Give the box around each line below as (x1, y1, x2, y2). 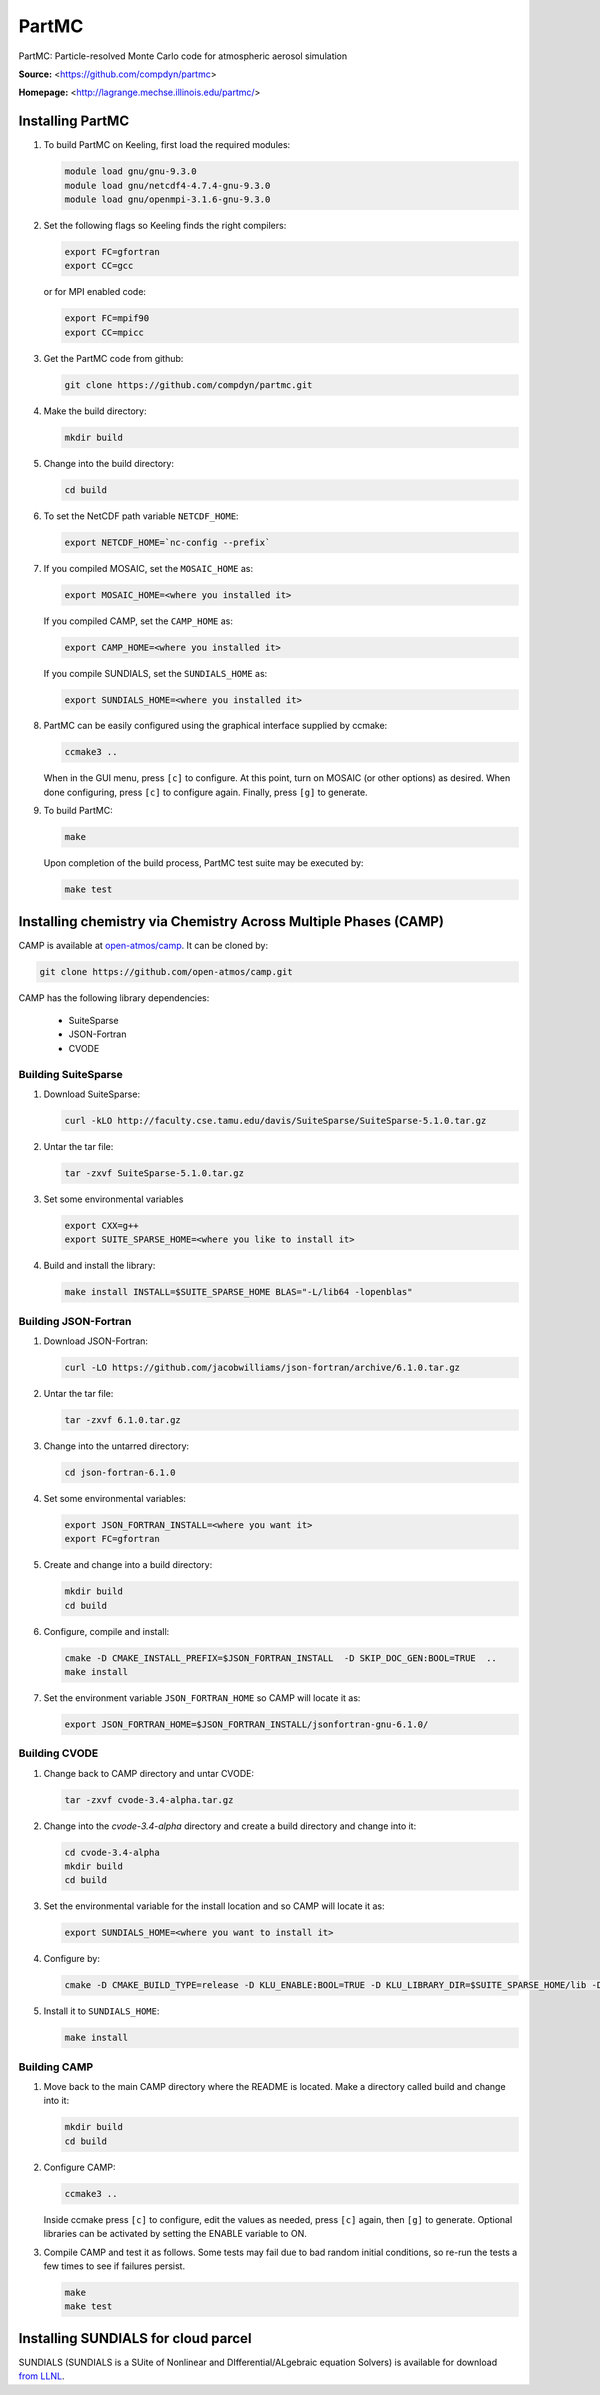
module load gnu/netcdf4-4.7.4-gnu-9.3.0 (64, 180, 271, 191)
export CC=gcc (64, 260, 134, 272)
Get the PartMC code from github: (43, 352, 184, 364)
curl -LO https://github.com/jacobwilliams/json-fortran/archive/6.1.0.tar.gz (64, 1361, 460, 1373)
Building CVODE (18, 1746, 99, 1760)
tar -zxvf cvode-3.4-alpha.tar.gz (64, 1794, 234, 1805)
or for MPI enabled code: (43, 286, 147, 298)
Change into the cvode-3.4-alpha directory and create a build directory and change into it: (43, 1820, 417, 1832)
